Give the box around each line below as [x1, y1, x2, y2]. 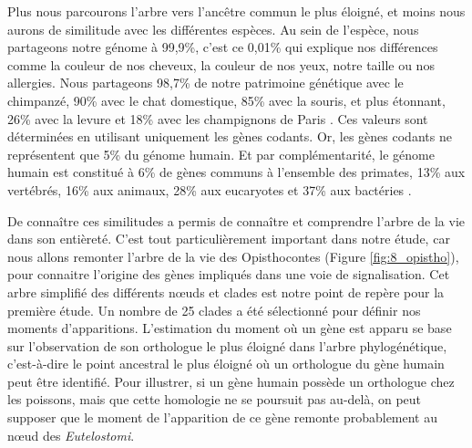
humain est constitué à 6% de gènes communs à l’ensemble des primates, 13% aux [7, 162, 466, 182]
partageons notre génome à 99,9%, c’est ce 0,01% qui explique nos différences [7, 37, 438, 57]
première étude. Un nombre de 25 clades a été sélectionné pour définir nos [7, 300, 421, 319]
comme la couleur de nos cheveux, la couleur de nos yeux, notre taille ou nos [7, 55, 435, 74]
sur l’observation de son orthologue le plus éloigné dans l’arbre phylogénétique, [7, 336, 447, 355]
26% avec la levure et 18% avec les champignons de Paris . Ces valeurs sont [7, 109, 428, 128]
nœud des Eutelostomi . [7, 425, 135, 444]
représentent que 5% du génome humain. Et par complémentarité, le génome [7, 144, 435, 163]
